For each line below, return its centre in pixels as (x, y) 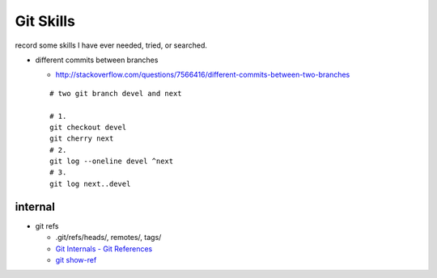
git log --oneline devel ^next (112, 161)
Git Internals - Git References (104, 249)
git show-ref (76, 259)
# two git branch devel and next (116, 93)
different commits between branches (97, 60)
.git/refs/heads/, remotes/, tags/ (108, 238)
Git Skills (45, 21)
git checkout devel (88, 127)
